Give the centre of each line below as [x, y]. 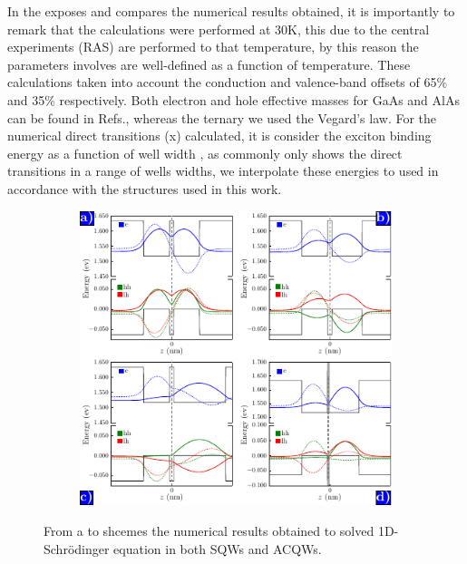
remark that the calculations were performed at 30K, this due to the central [219, 29]
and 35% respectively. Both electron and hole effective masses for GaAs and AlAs [233, 99]
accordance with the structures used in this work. [145, 188]
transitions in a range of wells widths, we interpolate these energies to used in [223, 171]
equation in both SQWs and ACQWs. [218, 548]
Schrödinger [77, 548]
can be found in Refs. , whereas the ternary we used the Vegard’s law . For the [222, 117]
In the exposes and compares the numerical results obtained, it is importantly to [231, 11]
